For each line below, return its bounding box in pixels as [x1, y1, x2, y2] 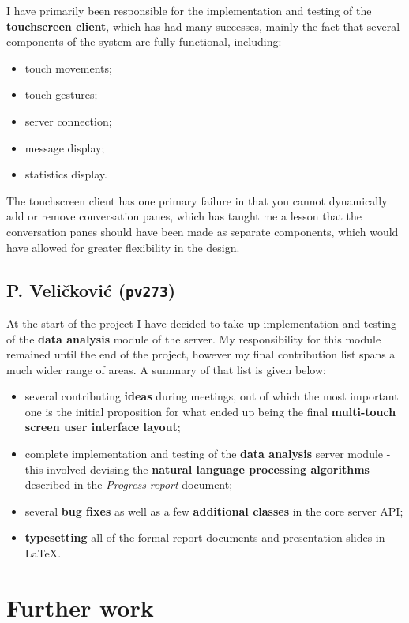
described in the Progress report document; [24, 476, 233, 493]
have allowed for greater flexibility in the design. [6, 238, 240, 255]
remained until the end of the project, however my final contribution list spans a [6, 346, 396, 362]
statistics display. [24, 166, 107, 182]
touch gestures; [24, 86, 98, 103]
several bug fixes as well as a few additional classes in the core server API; [24, 502, 403, 519]
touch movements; [24, 59, 112, 76]
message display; [24, 139, 105, 156]
